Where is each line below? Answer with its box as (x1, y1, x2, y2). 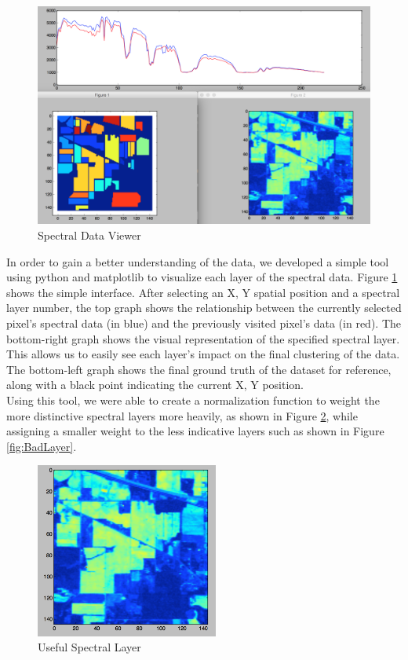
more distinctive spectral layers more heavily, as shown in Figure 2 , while (6, 407, 358, 423)
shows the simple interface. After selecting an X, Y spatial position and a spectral (6, 284, 400, 300)
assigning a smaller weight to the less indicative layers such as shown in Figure (6, 423, 384, 439)
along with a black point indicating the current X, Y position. (6, 376, 304, 393)
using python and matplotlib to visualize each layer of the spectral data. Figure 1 (6, 269, 398, 285)
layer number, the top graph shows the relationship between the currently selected (6, 299, 402, 316)
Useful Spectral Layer (38, 639, 141, 655)
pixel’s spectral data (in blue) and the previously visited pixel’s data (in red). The (6, 314, 401, 331)
